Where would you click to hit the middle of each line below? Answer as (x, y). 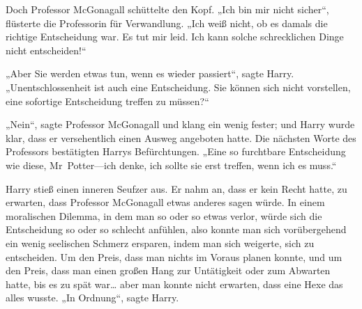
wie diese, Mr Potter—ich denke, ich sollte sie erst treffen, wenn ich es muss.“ (171, 165)
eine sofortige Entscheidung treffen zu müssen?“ (107, 101)
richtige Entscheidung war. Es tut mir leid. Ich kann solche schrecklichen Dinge (175, 37)
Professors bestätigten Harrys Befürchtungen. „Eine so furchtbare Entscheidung (176, 151)
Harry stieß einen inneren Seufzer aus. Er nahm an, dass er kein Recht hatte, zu (176, 188)
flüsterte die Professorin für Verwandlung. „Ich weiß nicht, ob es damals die (167, 23)
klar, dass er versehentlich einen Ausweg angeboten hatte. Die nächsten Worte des (181, 137)
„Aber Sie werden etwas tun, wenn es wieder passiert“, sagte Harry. (150, 73)
